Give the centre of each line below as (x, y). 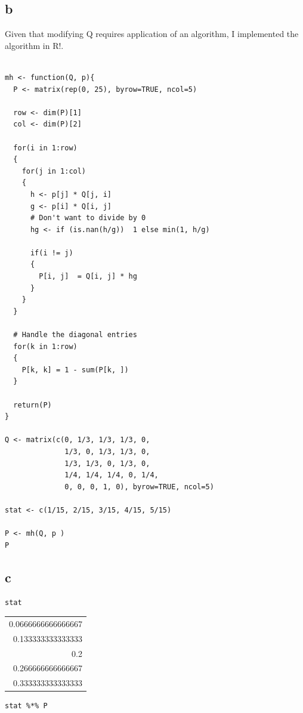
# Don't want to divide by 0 (88, 218)
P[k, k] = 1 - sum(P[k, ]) (75, 370)
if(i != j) (52, 253)
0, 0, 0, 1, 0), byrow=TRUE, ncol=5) (139, 487)
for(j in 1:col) (54, 171)
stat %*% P (26, 706)
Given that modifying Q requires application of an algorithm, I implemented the (152, 34)
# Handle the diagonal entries (75, 335)
